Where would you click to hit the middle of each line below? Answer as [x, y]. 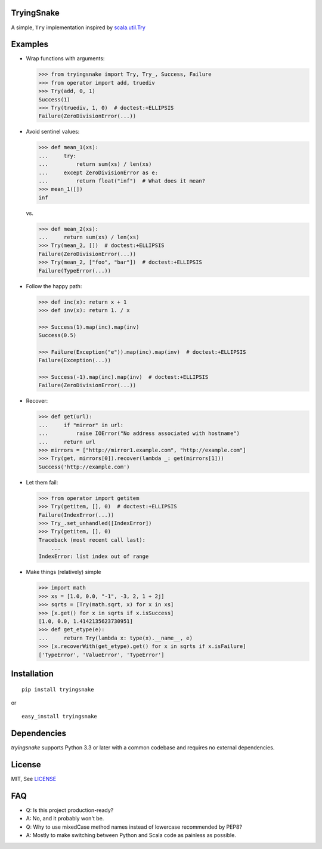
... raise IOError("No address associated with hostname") [139, 433]
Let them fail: [42, 482]
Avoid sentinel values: [53, 132]
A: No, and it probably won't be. [65, 819]
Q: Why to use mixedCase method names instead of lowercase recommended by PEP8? [134, 827]
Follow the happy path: [54, 286]
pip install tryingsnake [58, 689]
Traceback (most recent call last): [92, 540]
